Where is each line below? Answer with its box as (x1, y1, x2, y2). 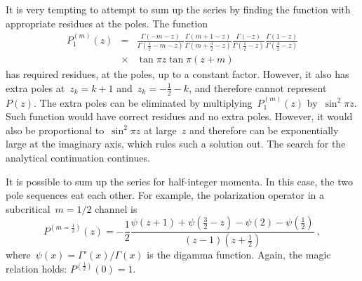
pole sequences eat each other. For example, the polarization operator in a (6, 188, 324, 202)
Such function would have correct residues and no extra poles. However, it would (6, 109, 353, 124)
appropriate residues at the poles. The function (6, 15, 208, 30)
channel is (95, 201, 138, 216)
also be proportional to (6, 122, 105, 137)
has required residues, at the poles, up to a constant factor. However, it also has (6, 67, 349, 81)
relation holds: (6, 261, 67, 276)
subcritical (6, 201, 51, 216)
